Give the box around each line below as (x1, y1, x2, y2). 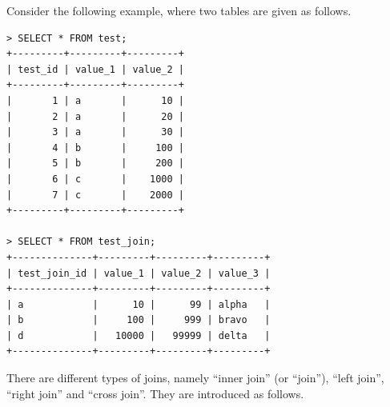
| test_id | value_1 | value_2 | (6, 63, 184, 75)
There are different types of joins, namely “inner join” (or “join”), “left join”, (6, 369, 384, 386)
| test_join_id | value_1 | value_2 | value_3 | (6, 267, 271, 279)
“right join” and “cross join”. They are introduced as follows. (6, 385, 304, 401)
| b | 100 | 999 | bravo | (6, 314, 271, 326)
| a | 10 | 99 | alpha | (6, 298, 271, 310)
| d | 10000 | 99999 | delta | (6, 329, 271, 341)
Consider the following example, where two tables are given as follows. (6, 2, 352, 18)
